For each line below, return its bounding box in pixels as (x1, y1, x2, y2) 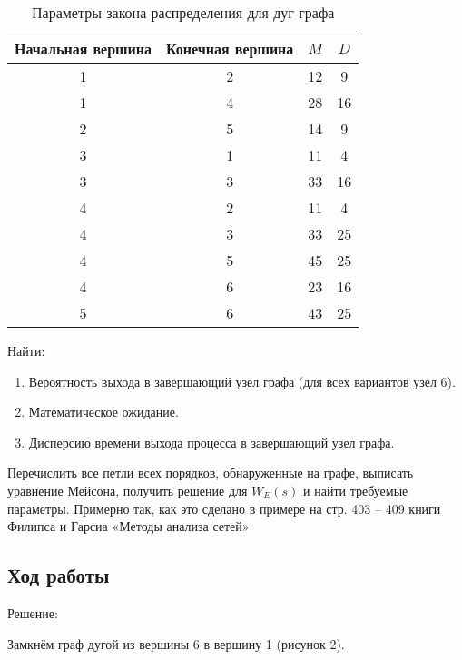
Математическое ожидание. (28, 402, 179, 421)
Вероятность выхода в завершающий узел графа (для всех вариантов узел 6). (28, 371, 456, 390)
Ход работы (7, 561, 110, 589)
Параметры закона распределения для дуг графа (31, 2, 335, 23)
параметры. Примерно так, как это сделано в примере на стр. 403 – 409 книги (7, 498, 441, 517)
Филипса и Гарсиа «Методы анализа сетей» (7, 517, 250, 536)
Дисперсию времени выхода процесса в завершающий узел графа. (28, 432, 395, 451)
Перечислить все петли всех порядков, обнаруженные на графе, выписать (7, 463, 414, 482)
